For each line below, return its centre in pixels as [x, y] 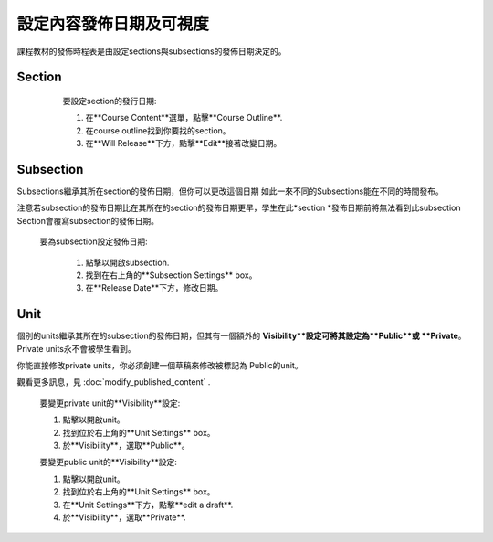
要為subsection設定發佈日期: [94, 241]
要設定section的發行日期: [110, 101]
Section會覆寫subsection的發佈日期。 [88, 220]
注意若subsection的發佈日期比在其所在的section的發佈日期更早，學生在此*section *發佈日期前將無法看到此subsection [239, 208]
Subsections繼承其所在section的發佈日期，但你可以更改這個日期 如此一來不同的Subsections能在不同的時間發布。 [230, 191]
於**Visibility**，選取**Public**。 [126, 446]
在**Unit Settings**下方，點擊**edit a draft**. [148, 505]
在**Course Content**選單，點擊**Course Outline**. [184, 118]
